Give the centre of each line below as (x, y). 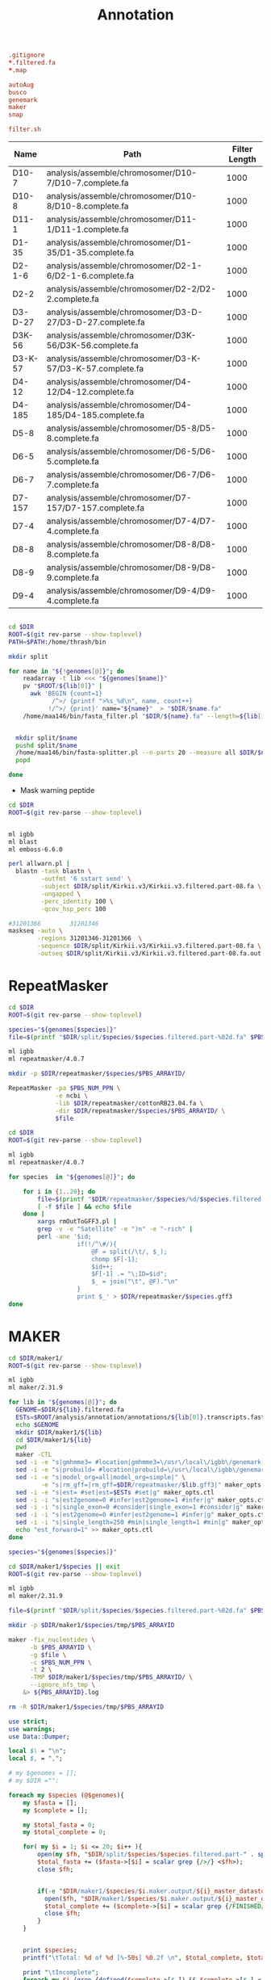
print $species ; (50, 1951)
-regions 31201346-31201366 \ (90, 938)
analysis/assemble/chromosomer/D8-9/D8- (131, 568)
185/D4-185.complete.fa (96, 415)
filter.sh (25, 130)
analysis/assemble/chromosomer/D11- (122, 220)
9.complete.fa (73, 577)
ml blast (23, 841)
